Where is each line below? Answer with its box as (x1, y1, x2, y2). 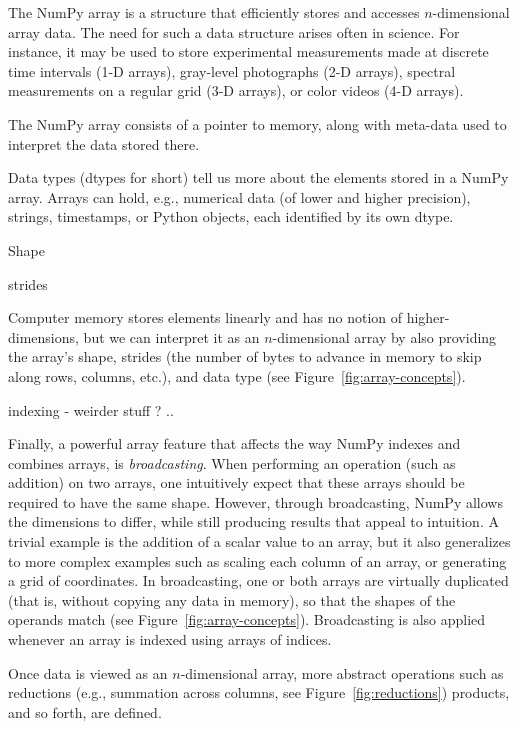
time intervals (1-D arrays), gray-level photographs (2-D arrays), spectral (8, 60, 456, 81)
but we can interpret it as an (83, 326, 260, 347)
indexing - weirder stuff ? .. (8, 399, 174, 420)
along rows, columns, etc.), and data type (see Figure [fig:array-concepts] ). (8, 365, 466, 386)
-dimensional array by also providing (272, 326, 497, 347)
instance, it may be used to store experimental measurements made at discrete (8, 41, 489, 62)
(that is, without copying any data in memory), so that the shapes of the (8, 589, 456, 610)
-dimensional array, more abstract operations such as (180, 662, 504, 683)
